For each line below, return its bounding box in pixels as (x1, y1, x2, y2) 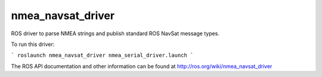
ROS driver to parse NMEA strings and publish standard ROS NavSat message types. (11, 30, 220, 37)
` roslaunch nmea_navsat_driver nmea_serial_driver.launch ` (11, 52, 194, 59)
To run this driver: (11, 41, 55, 48)
